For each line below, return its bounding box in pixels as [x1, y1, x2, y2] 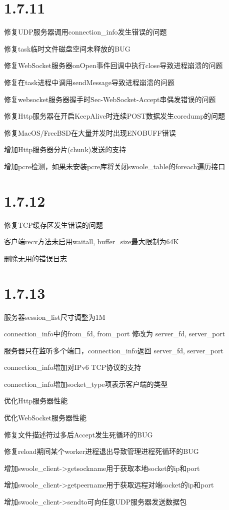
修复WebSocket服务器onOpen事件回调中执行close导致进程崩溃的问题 [4, 60, 223, 71]
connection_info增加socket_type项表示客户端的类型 [4, 378, 168, 389]
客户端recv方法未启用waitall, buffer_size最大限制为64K [4, 236, 179, 247]
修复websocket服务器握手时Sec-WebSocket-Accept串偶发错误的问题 [4, 94, 216, 104]
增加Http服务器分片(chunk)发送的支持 [4, 144, 126, 155]
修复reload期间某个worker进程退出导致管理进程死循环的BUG [4, 446, 199, 456]
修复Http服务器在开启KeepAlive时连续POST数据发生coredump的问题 [4, 111, 225, 121]
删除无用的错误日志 [4, 253, 67, 263]
